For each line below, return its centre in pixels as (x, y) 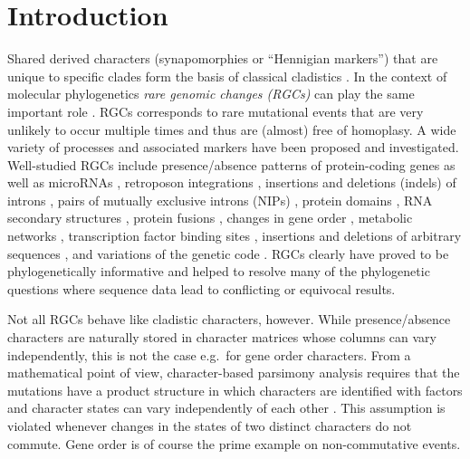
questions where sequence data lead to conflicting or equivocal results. (201, 288)
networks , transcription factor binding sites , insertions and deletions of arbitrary (235, 236)
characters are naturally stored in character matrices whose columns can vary (222, 337)
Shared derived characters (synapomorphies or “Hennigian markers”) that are (223, 58)
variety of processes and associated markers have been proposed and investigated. (233, 147)
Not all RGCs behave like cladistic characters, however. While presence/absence (229, 319)
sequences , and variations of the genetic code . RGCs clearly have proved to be (228, 253)
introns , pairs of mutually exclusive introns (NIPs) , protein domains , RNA (220, 200)
